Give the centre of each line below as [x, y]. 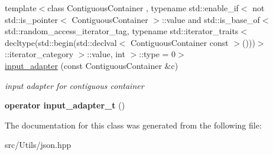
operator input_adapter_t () [65, 105]
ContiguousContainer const [179, 42]
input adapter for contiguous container [74, 85]
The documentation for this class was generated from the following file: [133, 125]
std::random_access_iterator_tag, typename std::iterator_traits [122, 31]
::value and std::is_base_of [211, 19]
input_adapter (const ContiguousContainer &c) [92, 65]
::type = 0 [157, 54]
